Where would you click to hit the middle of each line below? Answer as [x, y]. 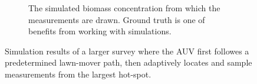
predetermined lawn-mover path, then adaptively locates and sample [128, 62]
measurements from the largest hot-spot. [78, 74]
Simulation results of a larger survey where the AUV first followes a [127, 51]
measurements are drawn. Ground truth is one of [117, 19]
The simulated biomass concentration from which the [124, 8]
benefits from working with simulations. [100, 31]
